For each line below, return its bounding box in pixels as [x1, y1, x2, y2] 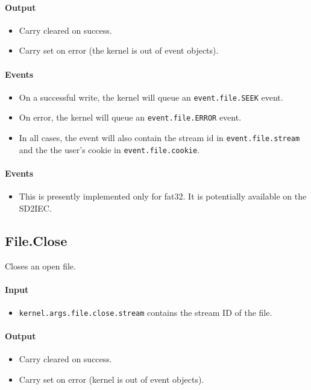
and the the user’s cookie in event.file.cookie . [19, 143, 200, 156]
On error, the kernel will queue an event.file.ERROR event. [19, 111, 242, 124]
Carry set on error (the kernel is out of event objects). [19, 44, 219, 57]
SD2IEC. [19, 201, 52, 214]
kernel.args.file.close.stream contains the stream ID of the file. [19, 306, 272, 318]
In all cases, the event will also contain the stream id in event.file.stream [19, 131, 300, 144]
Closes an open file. [5, 259, 76, 272]
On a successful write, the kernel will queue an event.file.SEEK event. [19, 90, 283, 103]
